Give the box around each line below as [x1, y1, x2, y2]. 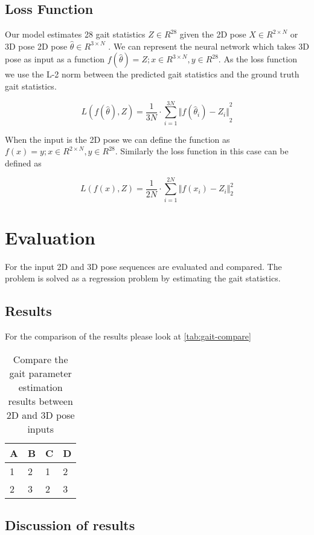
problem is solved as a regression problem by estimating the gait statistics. [5, 272, 281, 284]
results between [8, 393, 73, 408]
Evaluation [5, 225, 95, 249]
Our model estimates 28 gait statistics [5, 28, 146, 41]
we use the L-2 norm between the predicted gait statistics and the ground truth [5, 68, 300, 80]
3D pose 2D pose [5, 39, 68, 52]
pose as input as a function [5, 53, 105, 65]
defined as [5, 156, 42, 169]
